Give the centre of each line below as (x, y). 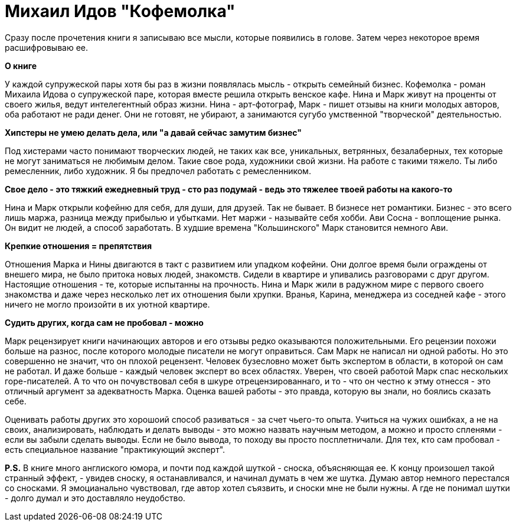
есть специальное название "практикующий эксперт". (115, 449)
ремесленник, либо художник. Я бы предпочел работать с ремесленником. (158, 171)
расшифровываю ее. (47, 47)
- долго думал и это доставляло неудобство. (95, 498)
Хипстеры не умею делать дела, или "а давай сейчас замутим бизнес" (153, 132)
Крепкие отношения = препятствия (79, 246)
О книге (21, 66)
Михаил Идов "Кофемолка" (120, 11)
